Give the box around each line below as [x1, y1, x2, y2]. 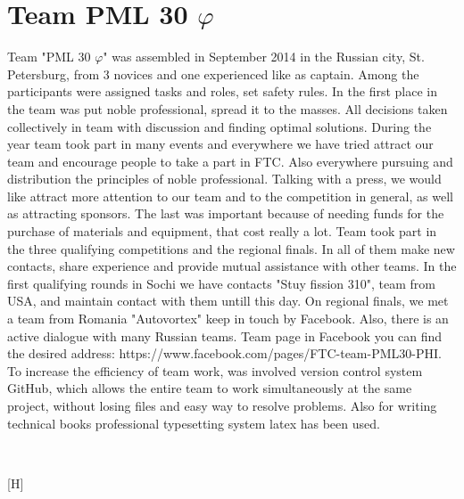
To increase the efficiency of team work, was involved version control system [7, 361, 423, 380]
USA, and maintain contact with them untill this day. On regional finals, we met [7, 291, 449, 310]
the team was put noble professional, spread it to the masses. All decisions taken [7, 99, 448, 118]
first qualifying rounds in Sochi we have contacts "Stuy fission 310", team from [7, 274, 435, 292]
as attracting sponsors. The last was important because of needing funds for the [7, 204, 444, 223]
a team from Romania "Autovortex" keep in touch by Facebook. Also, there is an [7, 309, 449, 328]
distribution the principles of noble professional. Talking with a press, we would [7, 169, 442, 188]
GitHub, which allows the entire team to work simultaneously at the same [7, 379, 412, 397]
